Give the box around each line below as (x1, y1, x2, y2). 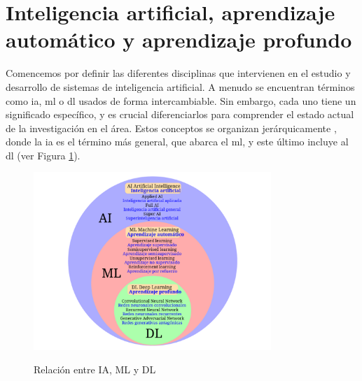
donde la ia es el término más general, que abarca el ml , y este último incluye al (6, 134, 349, 149)
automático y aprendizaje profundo (6, 25, 352, 54)
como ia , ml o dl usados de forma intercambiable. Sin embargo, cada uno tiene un (6, 93, 356, 108)
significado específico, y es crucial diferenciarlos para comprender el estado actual (6, 107, 354, 122)
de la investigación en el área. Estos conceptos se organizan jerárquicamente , (6, 120, 337, 135)
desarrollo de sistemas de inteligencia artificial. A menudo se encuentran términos (6, 79, 355, 94)
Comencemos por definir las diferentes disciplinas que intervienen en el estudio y (6, 66, 351, 80)
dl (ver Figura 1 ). (6, 148, 81, 162)
